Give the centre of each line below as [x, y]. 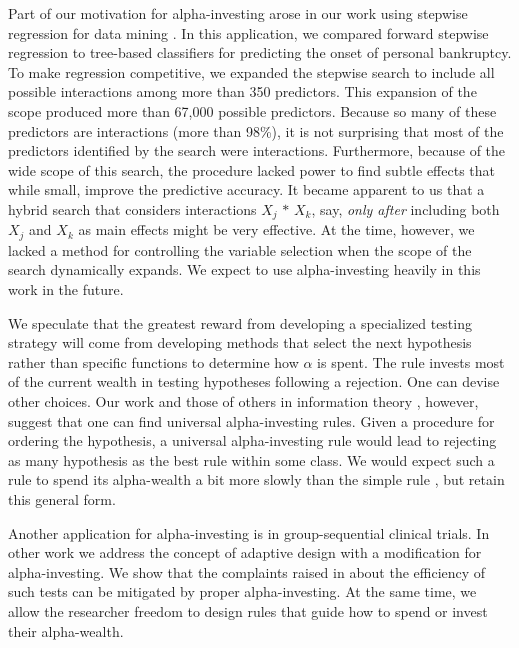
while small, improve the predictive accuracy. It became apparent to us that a [246, 189]
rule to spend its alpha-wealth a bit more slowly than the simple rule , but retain [256, 479]
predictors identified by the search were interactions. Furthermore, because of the [257, 150]
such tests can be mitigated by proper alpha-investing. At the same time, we [242, 591]
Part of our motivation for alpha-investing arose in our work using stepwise [238, 13]
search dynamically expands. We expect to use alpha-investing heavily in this [244, 269]
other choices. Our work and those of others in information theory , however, [243, 401]
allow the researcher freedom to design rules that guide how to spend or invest [248, 610]
